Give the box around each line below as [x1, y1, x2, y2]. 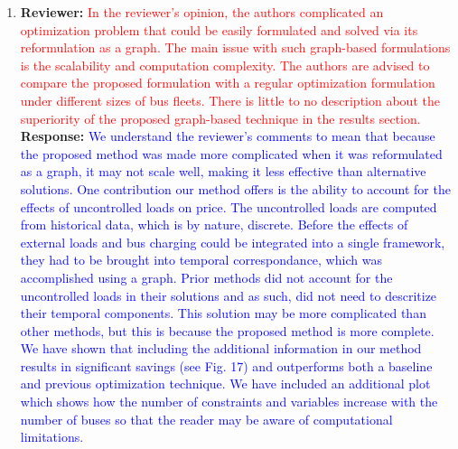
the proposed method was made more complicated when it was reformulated [20, 144, 443, 163]
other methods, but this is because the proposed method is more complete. [20, 321, 435, 340]
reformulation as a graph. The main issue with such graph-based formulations [20, 38, 451, 57]
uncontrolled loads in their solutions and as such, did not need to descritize [20, 285, 437, 304]
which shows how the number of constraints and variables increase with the [20, 392, 438, 411]
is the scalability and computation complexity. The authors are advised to [20, 55, 430, 74]
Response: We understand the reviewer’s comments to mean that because [20, 126, 435, 145]
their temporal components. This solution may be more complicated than [20, 304, 426, 323]
